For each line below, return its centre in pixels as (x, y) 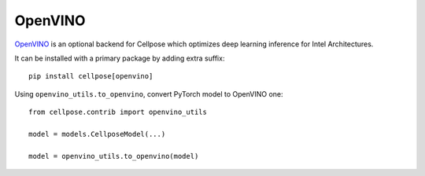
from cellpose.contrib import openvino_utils (118, 112)
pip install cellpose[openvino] (91, 76)
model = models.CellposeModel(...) (97, 134)
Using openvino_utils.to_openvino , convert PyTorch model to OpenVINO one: (149, 93)
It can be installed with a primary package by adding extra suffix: (120, 58)
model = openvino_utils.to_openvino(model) (114, 156)
